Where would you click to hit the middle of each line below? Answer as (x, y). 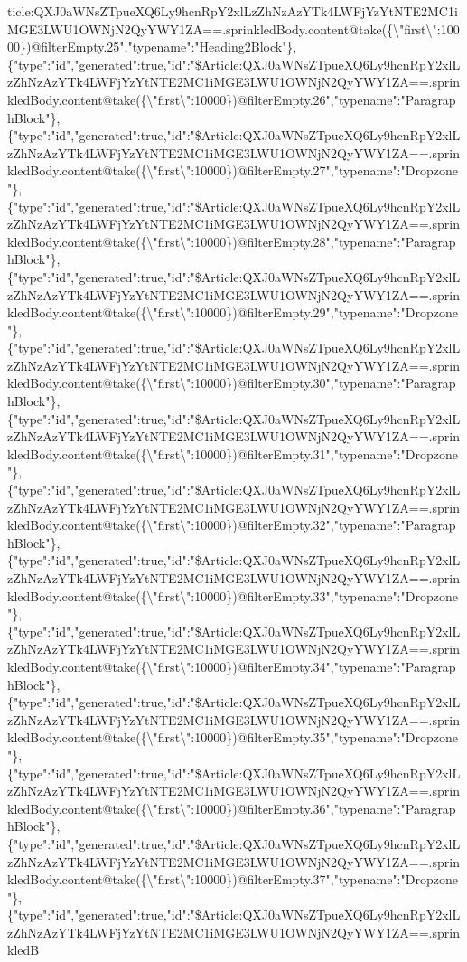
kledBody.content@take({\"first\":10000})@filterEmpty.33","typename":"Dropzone (233, 595)
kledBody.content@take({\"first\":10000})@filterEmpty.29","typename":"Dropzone (233, 312)
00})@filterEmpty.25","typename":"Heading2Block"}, (152, 47)
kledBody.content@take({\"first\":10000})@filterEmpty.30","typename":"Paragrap (232, 383)
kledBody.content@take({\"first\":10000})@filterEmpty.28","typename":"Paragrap (232, 241)
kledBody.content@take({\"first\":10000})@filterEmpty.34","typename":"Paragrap (232, 666)
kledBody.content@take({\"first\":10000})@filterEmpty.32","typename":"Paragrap (232, 525)
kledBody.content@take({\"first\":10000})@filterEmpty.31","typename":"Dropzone (233, 453)
